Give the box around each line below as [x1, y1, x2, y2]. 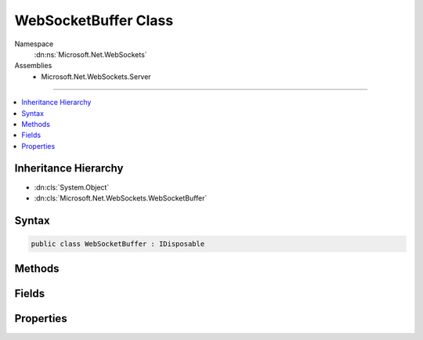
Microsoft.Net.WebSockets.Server [41, 71, 152, 81]
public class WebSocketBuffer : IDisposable [31, 239, 205, 248]
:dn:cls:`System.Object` [34, 183, 110, 192]
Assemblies [14, 61, 52, 71]
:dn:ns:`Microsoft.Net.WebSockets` [34, 49, 148, 59]
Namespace [14, 39, 54, 49]
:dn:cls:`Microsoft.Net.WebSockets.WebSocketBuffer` [34, 193, 208, 203]
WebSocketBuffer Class [14, 12, 174, 29]
